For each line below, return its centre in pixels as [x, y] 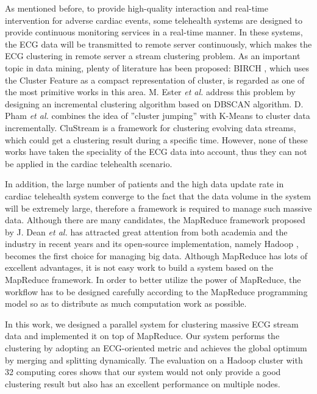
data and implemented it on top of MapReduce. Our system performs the [142, 336]
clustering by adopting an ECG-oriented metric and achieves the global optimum [156, 348]
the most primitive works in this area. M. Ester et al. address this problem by [150, 92]
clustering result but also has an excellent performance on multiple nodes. [143, 383]
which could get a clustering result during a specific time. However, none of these [156, 139]
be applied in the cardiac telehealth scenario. [89, 163]
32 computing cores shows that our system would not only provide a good [143, 372]
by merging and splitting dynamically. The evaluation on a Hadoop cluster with [154, 360]
